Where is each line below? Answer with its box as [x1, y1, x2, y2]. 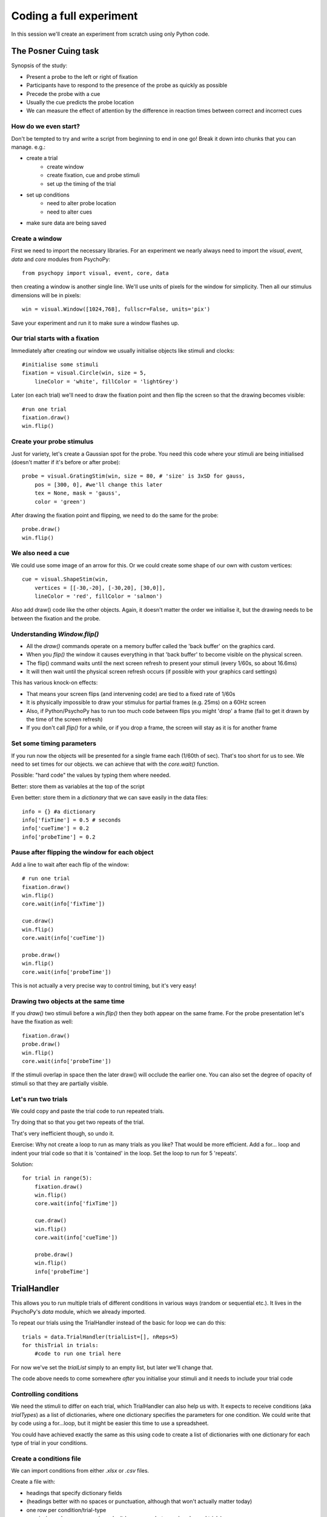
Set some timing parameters [11, 739, 97, 748]
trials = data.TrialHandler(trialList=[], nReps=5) [22, 1333, 179, 1340]
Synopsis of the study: [11, 62, 68, 69]
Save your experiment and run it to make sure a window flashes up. [11, 319, 180, 326]
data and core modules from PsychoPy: [11, 255, 110, 263]
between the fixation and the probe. [11, 615, 101, 622]
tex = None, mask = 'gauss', [34, 490, 121, 497]
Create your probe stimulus [11, 438, 94, 446]
